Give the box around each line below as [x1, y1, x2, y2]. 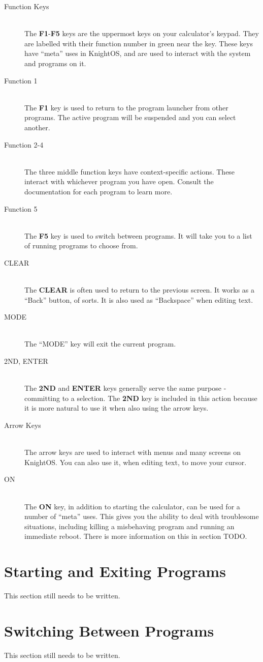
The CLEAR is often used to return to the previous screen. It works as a [24, 284, 255, 295]
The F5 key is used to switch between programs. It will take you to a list [24, 230, 252, 241]
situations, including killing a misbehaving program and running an [24, 521, 235, 531]
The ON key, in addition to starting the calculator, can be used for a [24, 501, 240, 511]
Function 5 [4, 203, 38, 214]
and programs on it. [24, 57, 86, 68]
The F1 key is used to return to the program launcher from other [24, 102, 228, 112]
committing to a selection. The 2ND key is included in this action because [24, 392, 257, 403]
